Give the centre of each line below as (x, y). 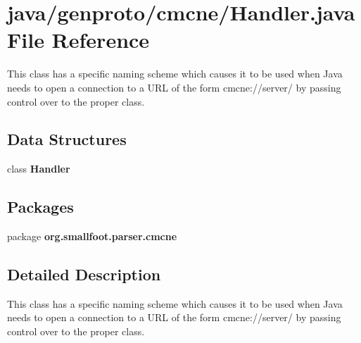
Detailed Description (84, 274)
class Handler (39, 169)
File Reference (78, 40)
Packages (40, 207)
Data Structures (67, 139)
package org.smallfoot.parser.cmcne (92, 236)
